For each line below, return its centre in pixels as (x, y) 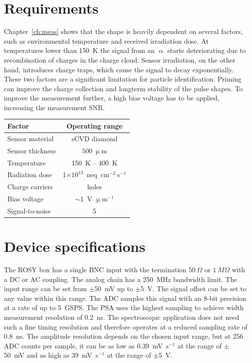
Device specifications (75, 246)
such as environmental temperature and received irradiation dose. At (106, 41)
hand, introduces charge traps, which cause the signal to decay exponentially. (119, 69)
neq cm (98, 174)
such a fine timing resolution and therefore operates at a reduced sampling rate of (126, 326)
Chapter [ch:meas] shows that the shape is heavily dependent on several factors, (124, 31)
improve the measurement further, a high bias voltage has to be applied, (112, 98)
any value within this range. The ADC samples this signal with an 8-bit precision (125, 298)
